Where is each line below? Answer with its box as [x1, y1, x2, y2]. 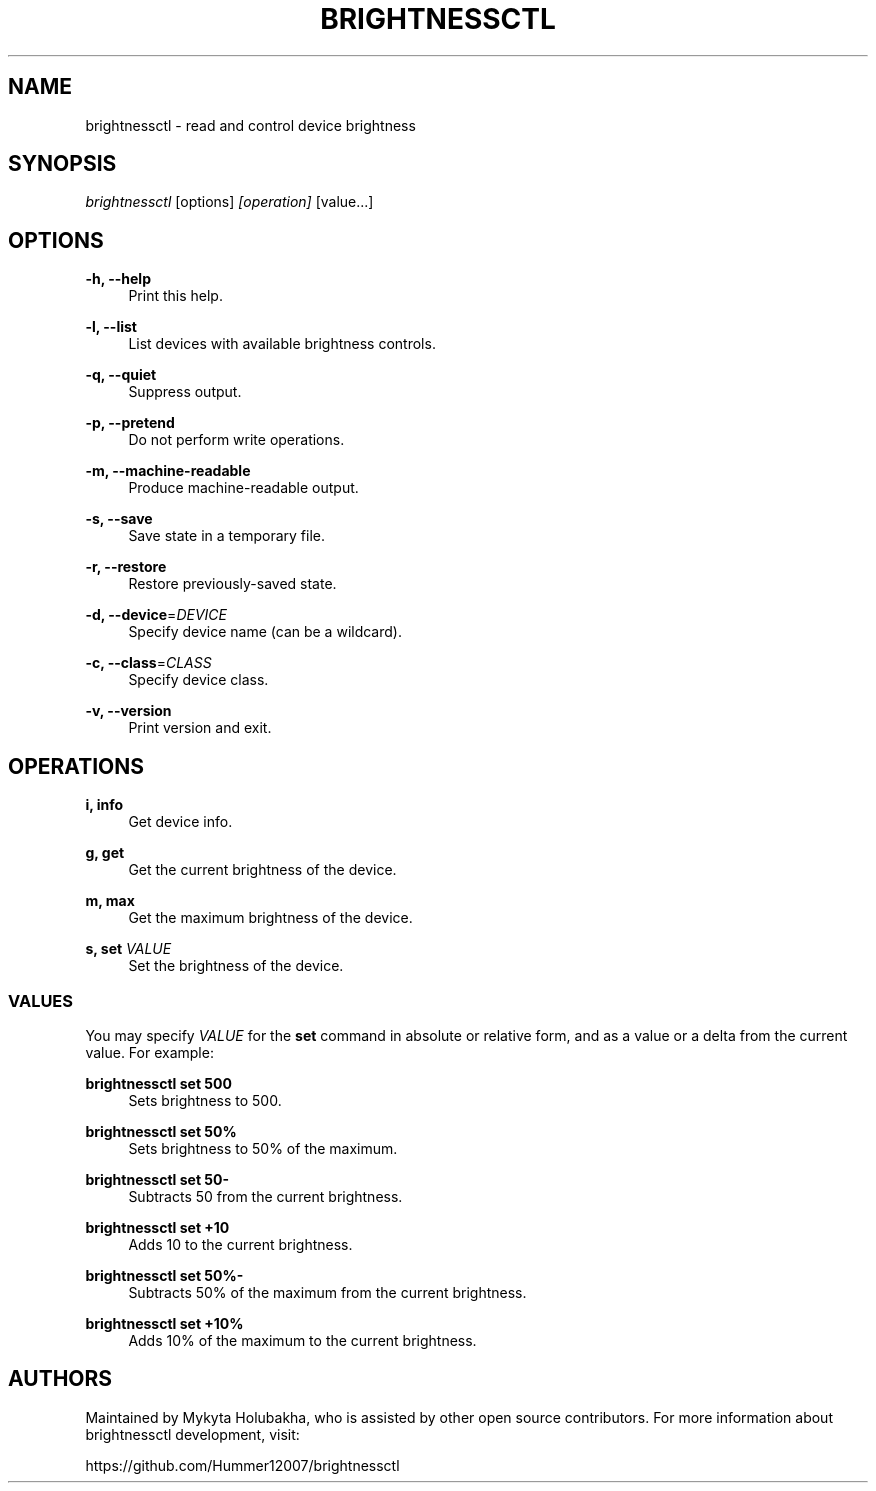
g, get [85, 844, 125, 862]
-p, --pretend [85, 414, 175, 432]
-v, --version [85, 702, 172, 720]
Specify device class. [128, 671, 269, 689]
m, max [85, 892, 135, 910]
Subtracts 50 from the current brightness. [128, 1187, 403, 1205]
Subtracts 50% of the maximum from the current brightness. [128, 1283, 527, 1301]
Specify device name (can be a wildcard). [128, 623, 402, 641]
